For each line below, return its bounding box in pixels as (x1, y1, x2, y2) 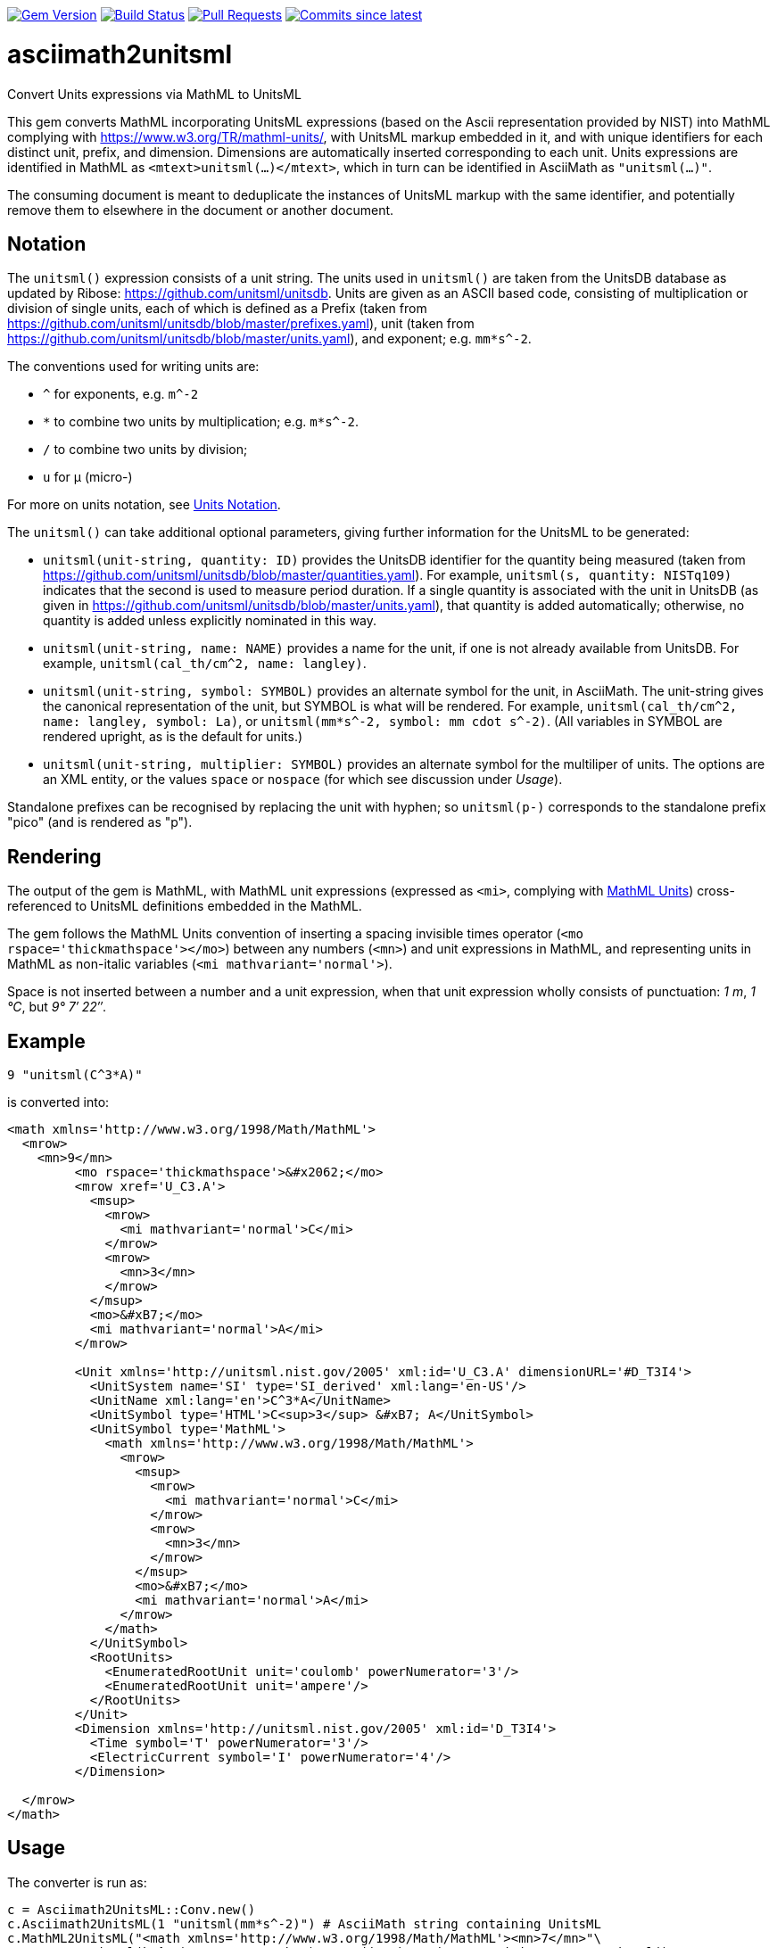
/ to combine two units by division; (43, 442, 248, 458)
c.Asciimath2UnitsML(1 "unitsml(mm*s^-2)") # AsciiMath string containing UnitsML (7, 1916, 601, 1931)
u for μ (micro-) (43, 469, 133, 485)
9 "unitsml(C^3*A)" (7, 1068, 143, 1083)
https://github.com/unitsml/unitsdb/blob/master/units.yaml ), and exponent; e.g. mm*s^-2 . (7, 331, 532, 347)
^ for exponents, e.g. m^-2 (43, 386, 199, 402)
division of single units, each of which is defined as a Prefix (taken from (7, 301, 427, 317)
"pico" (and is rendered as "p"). (7, 814, 193, 830)
